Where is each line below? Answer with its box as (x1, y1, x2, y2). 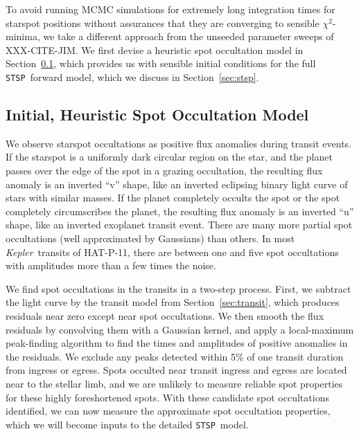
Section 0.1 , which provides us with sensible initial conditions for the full (6, 56, 316, 71)
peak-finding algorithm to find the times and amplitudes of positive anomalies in (6, 336, 348, 350)
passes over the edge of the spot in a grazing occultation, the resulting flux (6, 163, 323, 178)
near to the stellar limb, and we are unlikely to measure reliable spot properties (6, 376, 343, 390)
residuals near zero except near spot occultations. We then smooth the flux (6, 308, 324, 323)
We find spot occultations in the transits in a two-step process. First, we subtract (6, 281, 351, 296)
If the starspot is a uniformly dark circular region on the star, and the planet (6, 149, 333, 164)
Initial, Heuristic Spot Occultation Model (6, 104, 309, 125)
